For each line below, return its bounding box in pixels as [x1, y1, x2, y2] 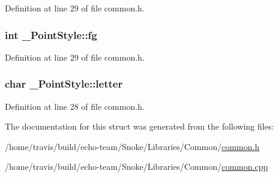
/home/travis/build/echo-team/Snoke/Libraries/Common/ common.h [5, 140, 259, 152]
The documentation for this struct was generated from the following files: [5, 120, 274, 133]
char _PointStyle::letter [5, 76, 123, 91]
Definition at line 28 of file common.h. [5, 100, 145, 112]
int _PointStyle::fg [5, 27, 97, 42]
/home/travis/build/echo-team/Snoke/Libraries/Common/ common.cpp [5, 160, 268, 173]
